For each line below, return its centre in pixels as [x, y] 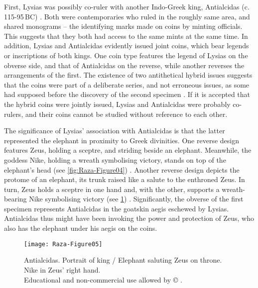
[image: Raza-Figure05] [63, 244]
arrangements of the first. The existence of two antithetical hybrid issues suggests [128, 75]
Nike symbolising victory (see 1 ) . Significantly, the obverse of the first [136, 199]
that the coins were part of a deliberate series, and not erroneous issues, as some [127, 84]
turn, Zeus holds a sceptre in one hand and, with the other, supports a [112, 189]
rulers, [14, 114]
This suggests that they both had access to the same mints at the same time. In [126, 36]
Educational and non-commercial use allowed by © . [103, 279]
